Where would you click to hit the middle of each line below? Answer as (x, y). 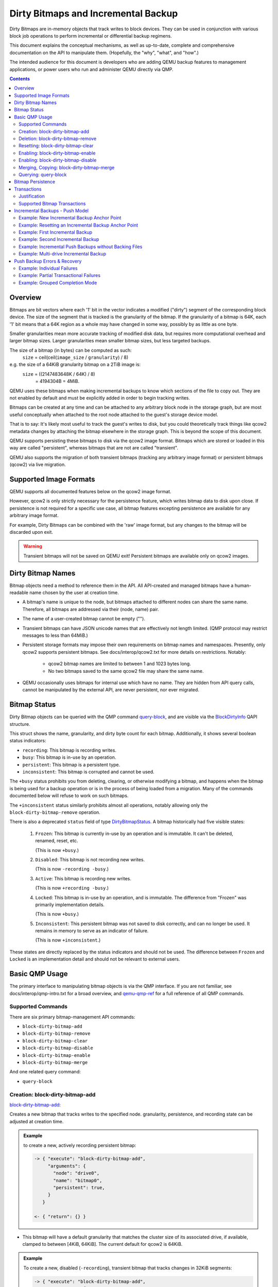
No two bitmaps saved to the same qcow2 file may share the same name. (126, 671)
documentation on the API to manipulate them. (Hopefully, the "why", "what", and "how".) (104, 53)
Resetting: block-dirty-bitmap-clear (56, 146)
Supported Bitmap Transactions (52, 203)
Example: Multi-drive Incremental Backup (63, 254)
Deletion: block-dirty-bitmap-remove (58, 138)
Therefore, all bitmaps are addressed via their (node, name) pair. (91, 609)
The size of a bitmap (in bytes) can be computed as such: (71, 350)
